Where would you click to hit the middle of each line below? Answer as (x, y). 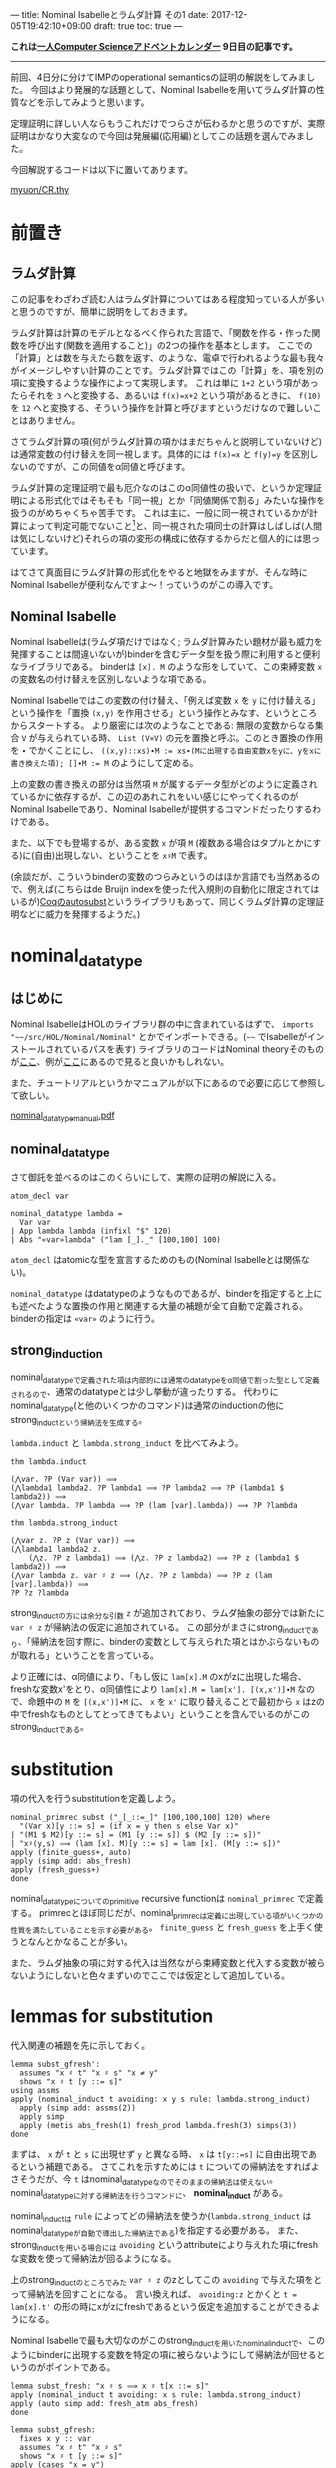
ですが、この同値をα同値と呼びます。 (113, 466)
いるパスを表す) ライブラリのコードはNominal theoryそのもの (198, 1049)
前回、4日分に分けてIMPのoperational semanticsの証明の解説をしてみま (158, 77)
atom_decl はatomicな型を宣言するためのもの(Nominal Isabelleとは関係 (156, 1259)
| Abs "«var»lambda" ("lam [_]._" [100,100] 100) (116, 1239)
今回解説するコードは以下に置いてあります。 (101, 169)
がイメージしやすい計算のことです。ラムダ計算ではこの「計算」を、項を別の (167, 370)
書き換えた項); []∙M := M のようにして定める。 (104, 763)
